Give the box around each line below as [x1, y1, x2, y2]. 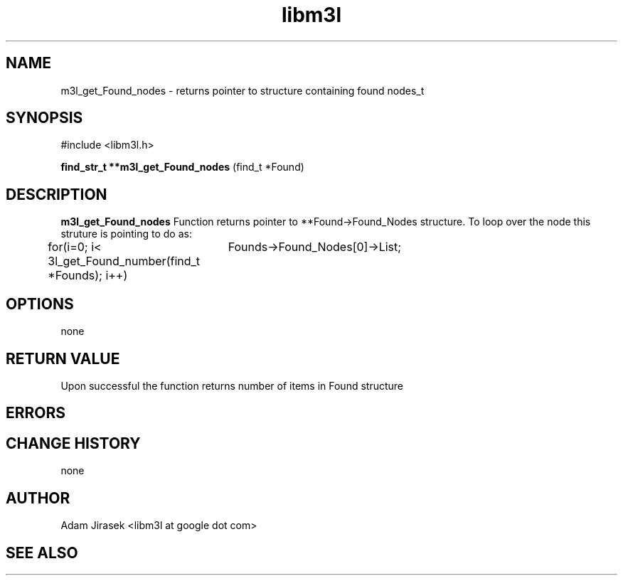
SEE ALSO [6, 543, 78, 562]
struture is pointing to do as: [60, 228, 192, 240]
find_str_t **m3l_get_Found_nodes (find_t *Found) [60, 161, 304, 174]
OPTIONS [6, 294, 74, 313]
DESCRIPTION [6, 185, 107, 203]
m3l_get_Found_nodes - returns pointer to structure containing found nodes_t [60, 84, 425, 97]
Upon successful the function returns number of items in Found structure [60, 379, 403, 392]
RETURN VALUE [6, 349, 120, 368]
